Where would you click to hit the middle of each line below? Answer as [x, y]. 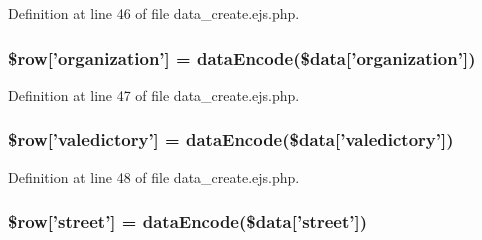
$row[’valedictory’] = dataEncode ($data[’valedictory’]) [231, 139]
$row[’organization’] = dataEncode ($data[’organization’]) [242, 57]
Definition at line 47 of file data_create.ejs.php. [154, 94]
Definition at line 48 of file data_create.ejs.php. [154, 176]
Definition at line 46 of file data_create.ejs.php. [154, 13]
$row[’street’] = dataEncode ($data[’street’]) [187, 221]
